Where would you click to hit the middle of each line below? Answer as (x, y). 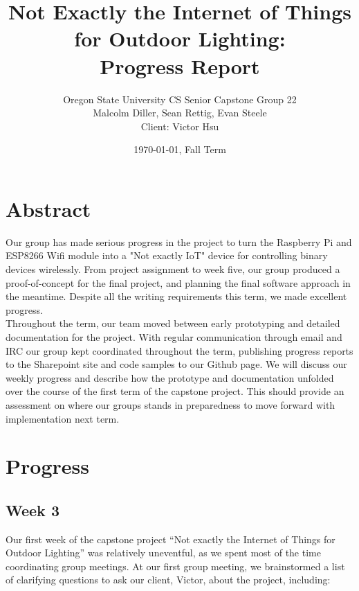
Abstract (48, 208)
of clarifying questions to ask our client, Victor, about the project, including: (168, 580)
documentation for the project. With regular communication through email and (174, 336)
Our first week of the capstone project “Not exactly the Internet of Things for (171, 539)
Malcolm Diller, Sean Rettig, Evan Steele (180, 113)
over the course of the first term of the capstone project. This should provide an (175, 391)
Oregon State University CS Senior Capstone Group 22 (180, 99)
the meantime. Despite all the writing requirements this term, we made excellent (176, 296)
